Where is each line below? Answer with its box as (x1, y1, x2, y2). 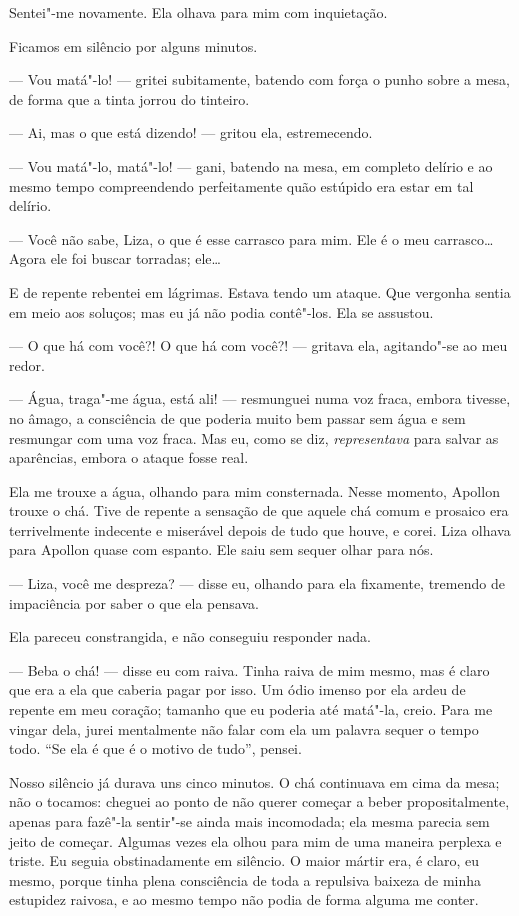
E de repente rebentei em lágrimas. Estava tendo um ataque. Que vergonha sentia (9, 281, 511, 302)
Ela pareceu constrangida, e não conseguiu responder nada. (9, 626, 371, 647)
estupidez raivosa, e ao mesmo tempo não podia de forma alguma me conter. (9, 889, 479, 910)
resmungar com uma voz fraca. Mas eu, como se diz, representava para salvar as (9, 427, 499, 448)
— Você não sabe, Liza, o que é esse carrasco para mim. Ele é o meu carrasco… (9, 228, 494, 249)
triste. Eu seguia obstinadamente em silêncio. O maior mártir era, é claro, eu (9, 850, 480, 871)
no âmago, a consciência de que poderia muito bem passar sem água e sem (9, 407, 466, 428)
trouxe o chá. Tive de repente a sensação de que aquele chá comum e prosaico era (9, 500, 509, 521)
